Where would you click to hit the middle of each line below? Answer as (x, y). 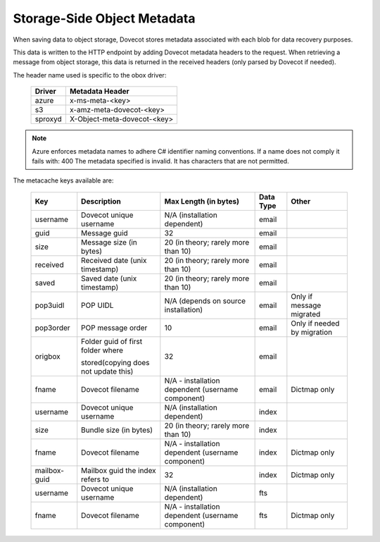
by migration (312, 332)
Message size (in (109, 242)
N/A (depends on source (205, 301)
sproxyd (49, 119)
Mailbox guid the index (119, 470)
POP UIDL (97, 305)
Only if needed (315, 323)
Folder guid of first (112, 341)
